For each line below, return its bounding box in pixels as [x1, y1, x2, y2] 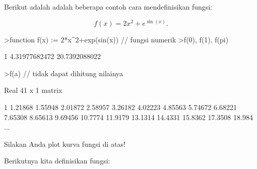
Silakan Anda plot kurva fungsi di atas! [4, 138, 125, 149]
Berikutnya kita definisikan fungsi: [4, 155, 110, 166]
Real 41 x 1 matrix [4, 85, 62, 95]
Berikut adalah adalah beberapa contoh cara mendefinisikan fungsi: [4, 2, 213, 12]
